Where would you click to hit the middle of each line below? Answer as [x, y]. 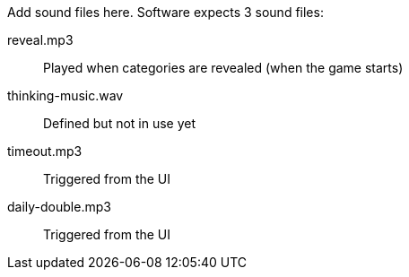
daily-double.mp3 [59, 207]
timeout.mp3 [45, 151]
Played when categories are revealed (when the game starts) [223, 68]
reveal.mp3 [40, 40]
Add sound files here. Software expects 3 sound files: [165, 12]
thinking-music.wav [65, 95]
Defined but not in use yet [120, 123]
